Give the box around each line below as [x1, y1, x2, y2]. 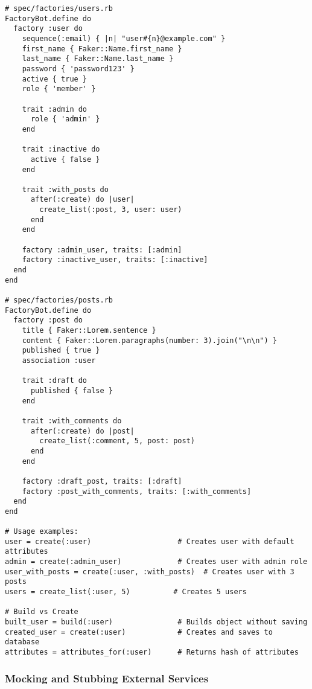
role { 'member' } [22, 85, 96, 94]
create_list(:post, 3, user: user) [39, 205, 182, 214]
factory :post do [13, 316, 83, 325]
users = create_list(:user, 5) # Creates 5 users [5, 588, 247, 597]
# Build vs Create [5, 607, 78, 617]
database [5, 638, 40, 647]
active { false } [30, 155, 100, 164]
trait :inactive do [22, 145, 100, 154]
